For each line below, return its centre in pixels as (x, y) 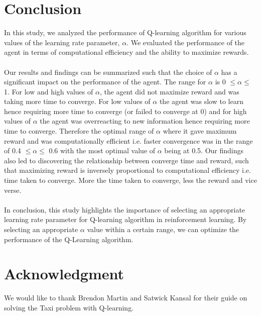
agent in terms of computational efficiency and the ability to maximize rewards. (126, 52)
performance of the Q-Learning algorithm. (69, 239)
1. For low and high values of (49, 91)
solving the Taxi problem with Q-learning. (69, 307)
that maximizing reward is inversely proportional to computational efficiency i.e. (127, 170)
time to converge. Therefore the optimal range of (79, 131)
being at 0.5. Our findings (204, 150)
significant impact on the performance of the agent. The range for (105, 82)
